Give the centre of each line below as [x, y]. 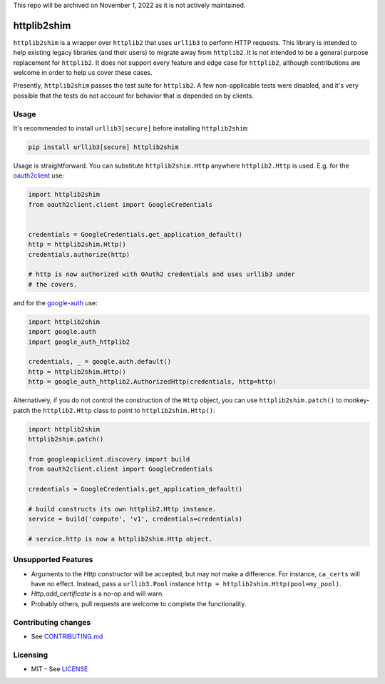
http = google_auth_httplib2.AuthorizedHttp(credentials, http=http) [152, 382]
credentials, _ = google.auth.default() [99, 362]
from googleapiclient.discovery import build [109, 459]
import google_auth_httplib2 [79, 342]
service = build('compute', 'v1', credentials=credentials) [135, 519]
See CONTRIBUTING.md [67, 636]
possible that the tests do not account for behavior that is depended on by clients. [134, 96]
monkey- [356, 400]
